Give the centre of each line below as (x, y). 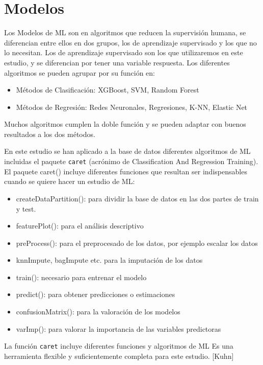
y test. (26, 208)
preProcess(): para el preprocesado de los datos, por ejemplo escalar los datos (137, 243)
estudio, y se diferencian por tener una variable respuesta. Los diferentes (117, 62)
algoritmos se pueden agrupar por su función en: (80, 72)
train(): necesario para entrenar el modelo (81, 277)
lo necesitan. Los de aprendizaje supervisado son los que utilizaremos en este (124, 52)
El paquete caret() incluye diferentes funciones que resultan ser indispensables (126, 171)
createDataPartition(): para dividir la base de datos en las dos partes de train (137, 198)
